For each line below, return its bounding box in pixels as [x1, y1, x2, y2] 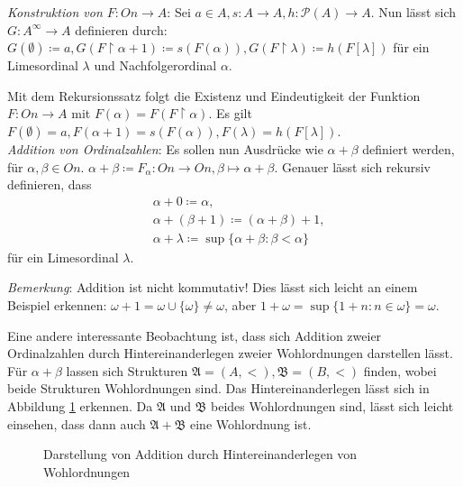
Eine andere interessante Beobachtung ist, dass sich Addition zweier [7, 326, 382, 345]
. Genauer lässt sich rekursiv [274, 157, 431, 176]
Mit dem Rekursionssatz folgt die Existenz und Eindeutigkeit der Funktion [7, 86, 421, 105]
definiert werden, [362, 139, 455, 158]
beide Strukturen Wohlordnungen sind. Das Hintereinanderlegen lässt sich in [7, 379, 430, 398]
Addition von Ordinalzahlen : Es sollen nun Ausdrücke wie [7, 139, 323, 158]
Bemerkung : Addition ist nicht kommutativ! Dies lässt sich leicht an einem [7, 278, 418, 297]
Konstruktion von [7, 3, 103, 21]
